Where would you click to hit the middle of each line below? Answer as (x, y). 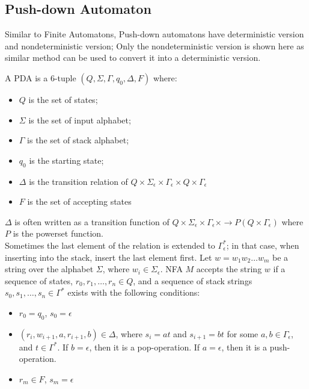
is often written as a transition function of (92, 221)
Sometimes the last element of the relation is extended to (110, 245)
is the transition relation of (78, 181)
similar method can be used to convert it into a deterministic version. (133, 58)
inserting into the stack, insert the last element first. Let (109, 257)
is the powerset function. (58, 233)
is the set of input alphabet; (80, 120)
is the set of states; (63, 99)
